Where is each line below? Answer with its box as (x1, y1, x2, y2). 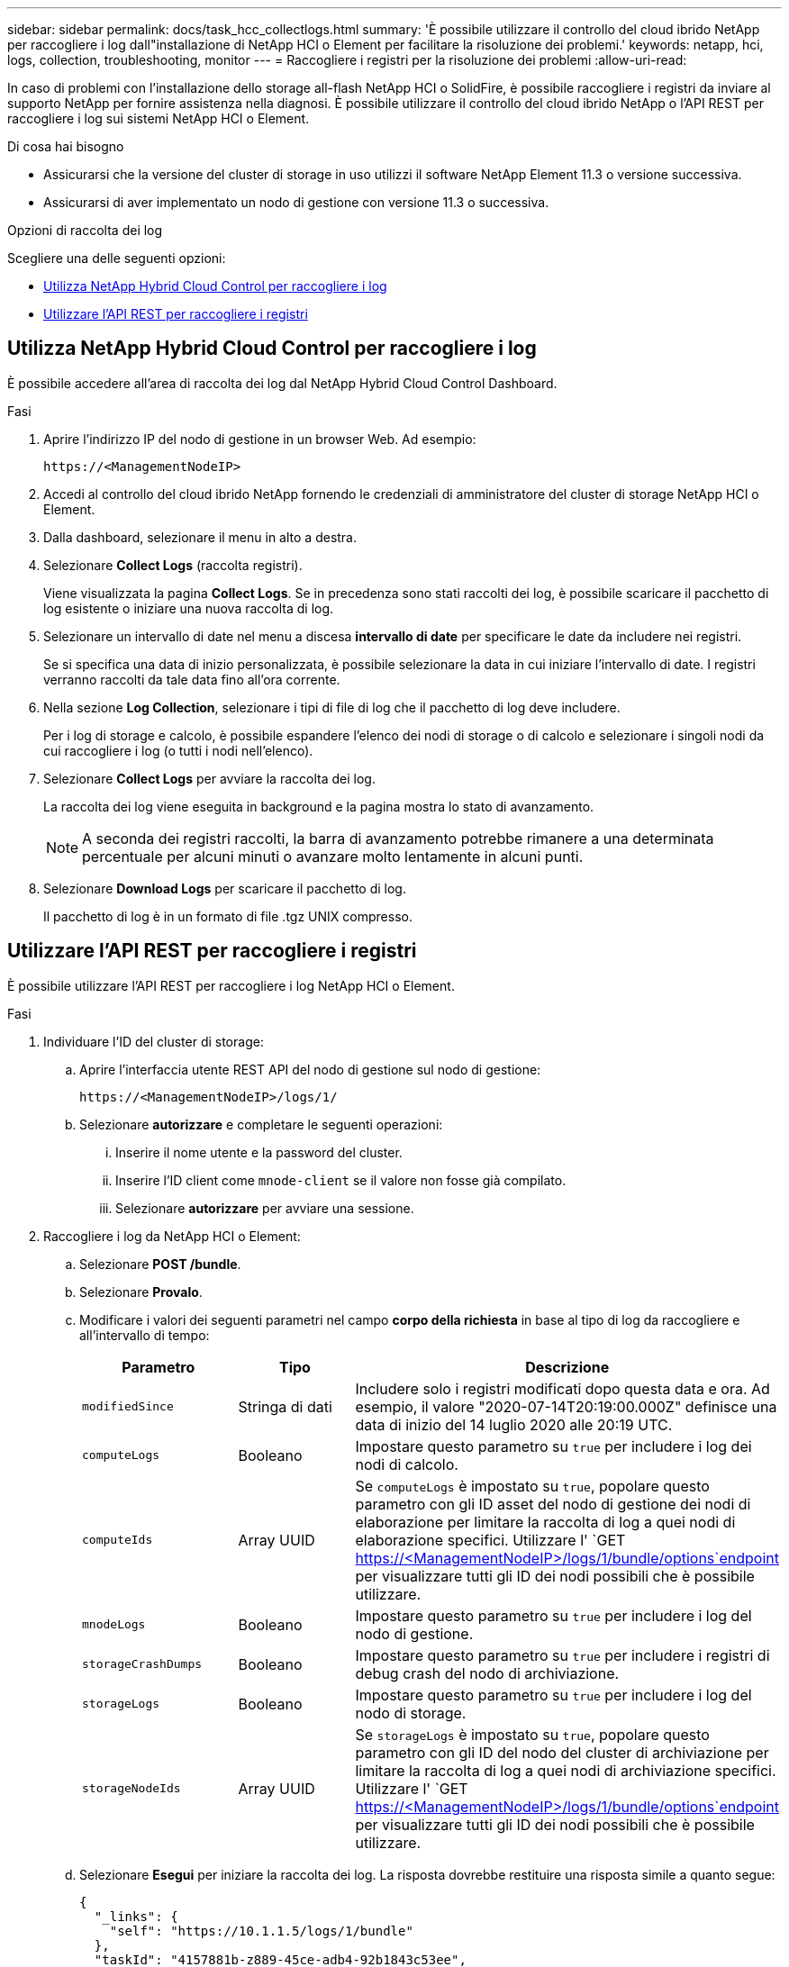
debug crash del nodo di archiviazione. (355, 1663, 620, 1682)
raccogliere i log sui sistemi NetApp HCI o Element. (7, 111, 310, 126)
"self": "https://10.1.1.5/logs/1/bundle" (109, 1923, 413, 1938)
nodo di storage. (355, 1703, 467, 1722)
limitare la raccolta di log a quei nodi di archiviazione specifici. (355, 1761, 776, 1780)
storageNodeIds (82, 1781, 181, 1796)
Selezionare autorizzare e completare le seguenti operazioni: (79, 1116, 443, 1132)
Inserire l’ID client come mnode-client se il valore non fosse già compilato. (115, 1172, 567, 1188)
